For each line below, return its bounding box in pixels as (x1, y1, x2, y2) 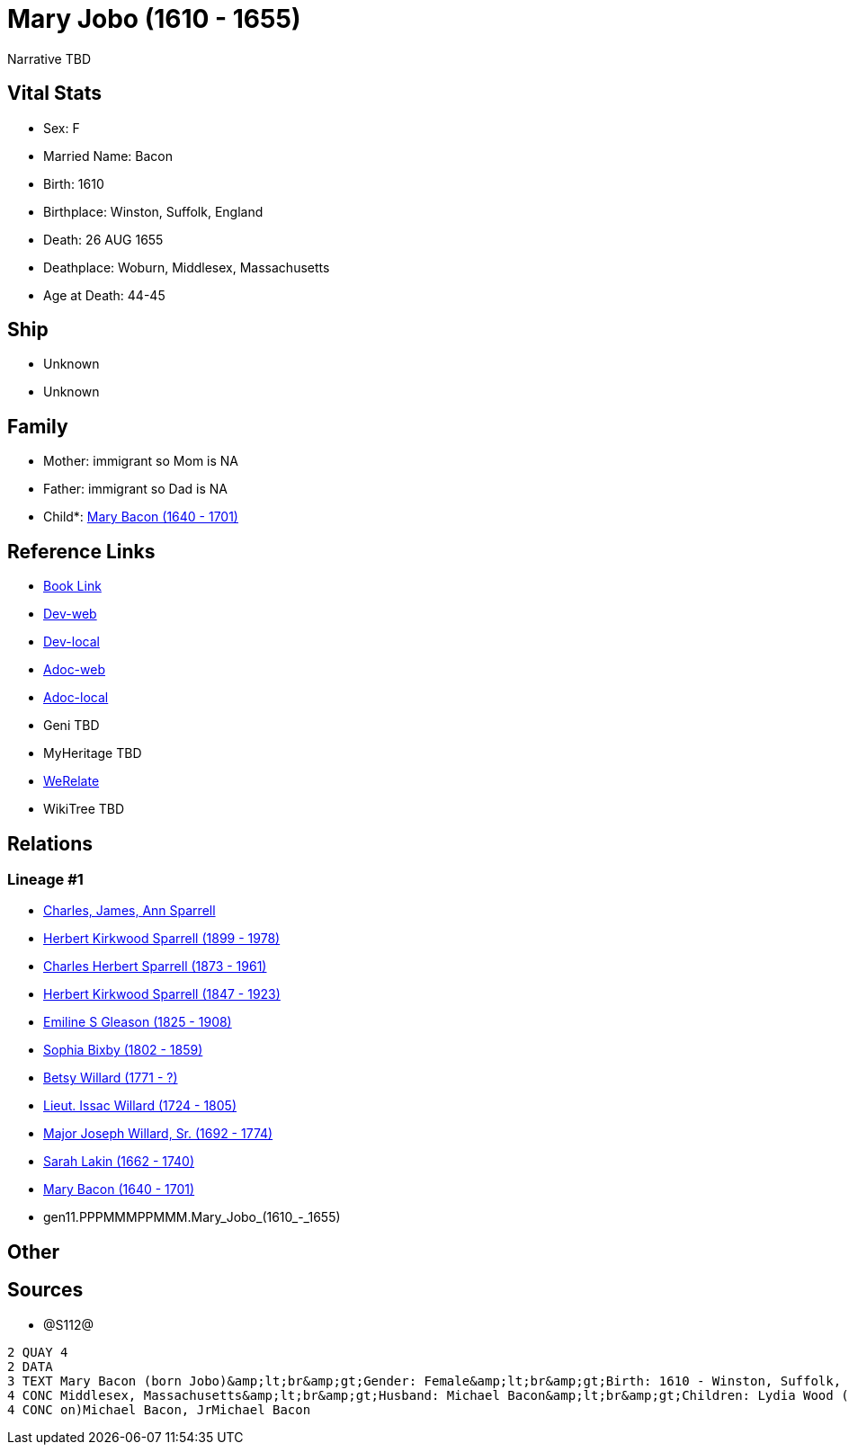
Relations (7, 832, 94, 855)
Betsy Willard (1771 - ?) (43, 1070, 178, 1086)
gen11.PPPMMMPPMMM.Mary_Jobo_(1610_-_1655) (43, 1209, 341, 1225)
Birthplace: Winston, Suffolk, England (43, 203, 264, 219)
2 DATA (7, 1358, 53, 1374)
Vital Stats (7, 82, 103, 105)
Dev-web (43, 606, 97, 622)
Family (7, 414, 68, 438)
